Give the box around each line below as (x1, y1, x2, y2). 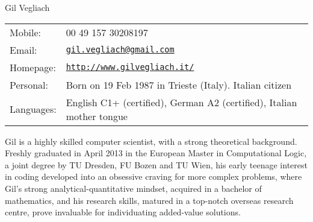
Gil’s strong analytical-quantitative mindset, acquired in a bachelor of (5, 182, 262, 194)
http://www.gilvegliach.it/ (66, 62, 194, 72)
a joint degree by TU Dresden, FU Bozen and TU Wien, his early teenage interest (5, 158, 308, 171)
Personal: (10, 77, 48, 92)
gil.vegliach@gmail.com (66, 45, 175, 55)
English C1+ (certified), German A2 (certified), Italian (66, 95, 297, 109)
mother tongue (66, 109, 128, 123)
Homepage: (10, 60, 56, 74)
